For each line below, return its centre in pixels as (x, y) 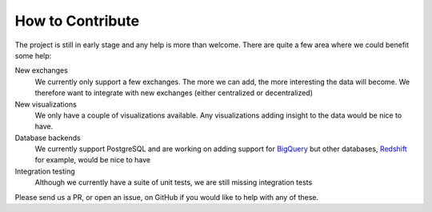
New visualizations (46, 104)
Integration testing (45, 171)
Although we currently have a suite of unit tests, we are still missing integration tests (174, 182)
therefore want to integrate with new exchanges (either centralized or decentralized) (174, 93)
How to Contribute (77, 21)
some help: (33, 55)
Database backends (48, 138)
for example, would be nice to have (93, 160)
